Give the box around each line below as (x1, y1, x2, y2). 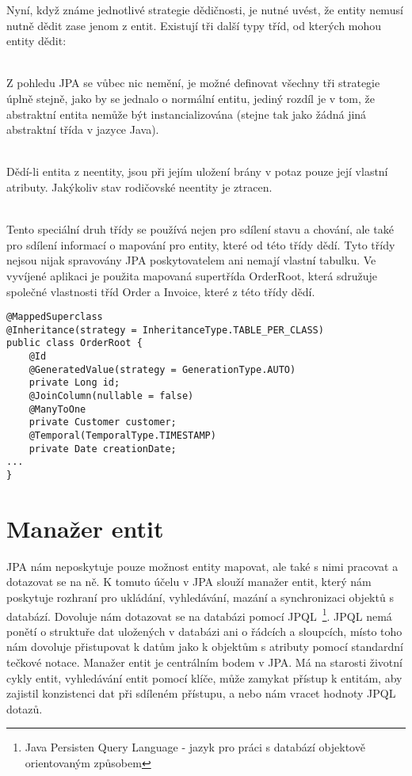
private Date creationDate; (29, 443, 177, 455)
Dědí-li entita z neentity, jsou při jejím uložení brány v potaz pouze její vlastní (6, 163, 388, 180)
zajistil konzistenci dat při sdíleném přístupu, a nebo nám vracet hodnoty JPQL (6, 685, 396, 702)
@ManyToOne (29, 403, 86, 415)
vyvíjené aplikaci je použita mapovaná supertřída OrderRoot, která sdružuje (6, 267, 378, 283)
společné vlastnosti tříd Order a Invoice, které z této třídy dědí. (6, 283, 315, 299)
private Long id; (29, 377, 120, 389)
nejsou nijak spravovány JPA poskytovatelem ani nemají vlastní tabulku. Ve (6, 252, 376, 268)
